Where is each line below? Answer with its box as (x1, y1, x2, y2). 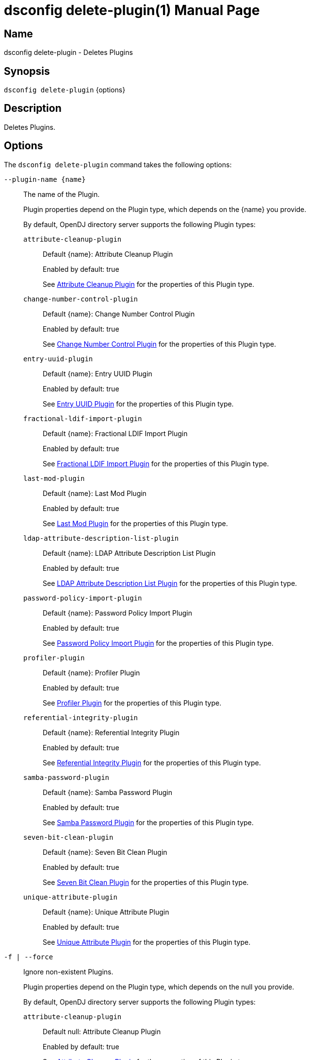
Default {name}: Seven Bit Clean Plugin (43, 848, 167, 856)
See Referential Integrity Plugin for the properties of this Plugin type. (43, 758, 261, 767)
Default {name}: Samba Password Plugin (43, 788, 172, 796)
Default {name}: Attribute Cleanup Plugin (43, 249, 173, 258)
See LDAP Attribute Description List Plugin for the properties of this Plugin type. (43, 579, 297, 587)
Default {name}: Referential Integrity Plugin (43, 728, 179, 737)
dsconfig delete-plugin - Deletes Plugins (4, 48, 133, 57)
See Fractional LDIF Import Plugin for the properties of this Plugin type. (43, 459, 269, 468)
